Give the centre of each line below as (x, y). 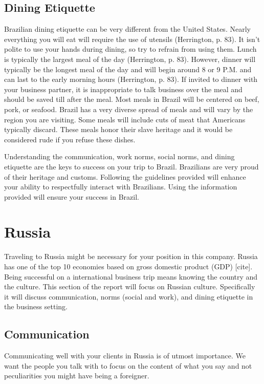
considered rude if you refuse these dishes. (70, 139)
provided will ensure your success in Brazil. (72, 196)
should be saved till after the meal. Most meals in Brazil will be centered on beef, (132, 99)
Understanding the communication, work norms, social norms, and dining (119, 156)
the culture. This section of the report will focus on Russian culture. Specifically (130, 286)
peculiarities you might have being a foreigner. (77, 376)
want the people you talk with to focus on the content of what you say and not (128, 365)
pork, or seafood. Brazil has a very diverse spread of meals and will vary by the (129, 109)
